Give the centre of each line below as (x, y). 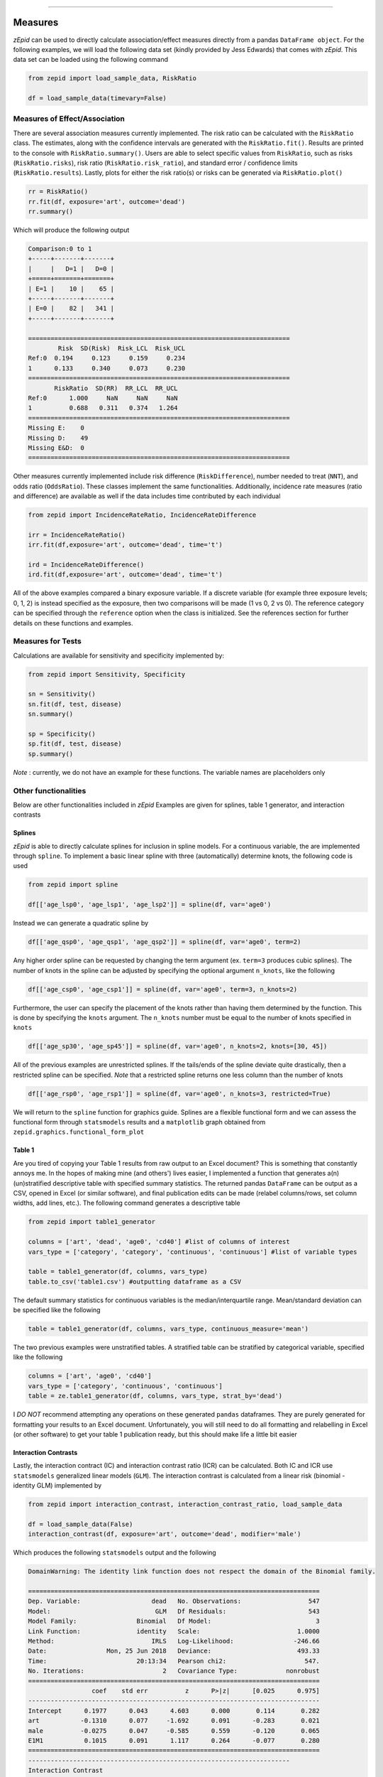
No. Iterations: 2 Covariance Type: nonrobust (174, 1671)
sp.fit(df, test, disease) (75, 744)
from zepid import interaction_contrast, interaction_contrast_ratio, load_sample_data (185, 1504)
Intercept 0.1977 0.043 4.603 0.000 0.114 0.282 (174, 1711)
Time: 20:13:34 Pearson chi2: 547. (174, 1661)
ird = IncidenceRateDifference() (86, 565)
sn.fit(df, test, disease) (75, 704)
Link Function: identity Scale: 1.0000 (174, 1631)
